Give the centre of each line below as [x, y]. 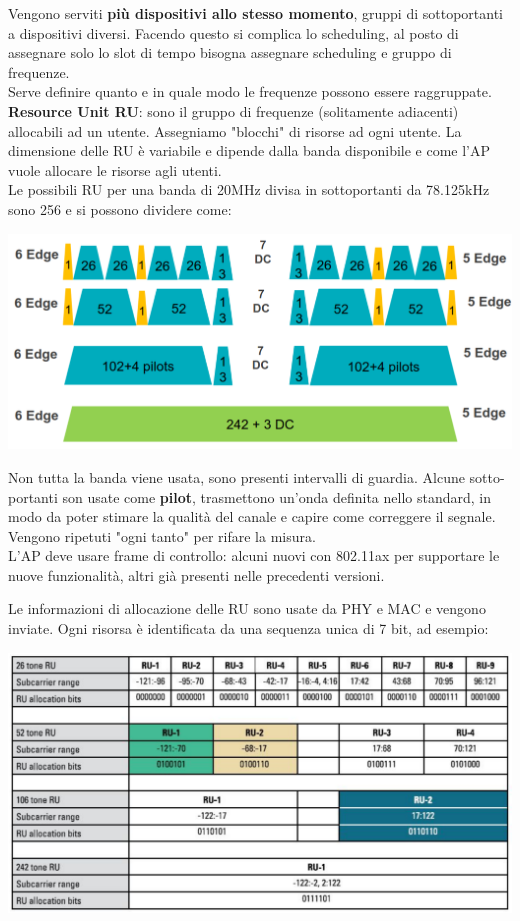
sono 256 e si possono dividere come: [120, 208]
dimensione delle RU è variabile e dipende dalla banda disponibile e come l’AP [249, 150]
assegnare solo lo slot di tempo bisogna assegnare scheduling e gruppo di [230, 52]
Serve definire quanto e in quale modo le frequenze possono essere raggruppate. [250, 91]
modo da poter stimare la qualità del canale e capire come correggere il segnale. [252, 516]
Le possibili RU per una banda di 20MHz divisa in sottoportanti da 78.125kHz [249, 189]
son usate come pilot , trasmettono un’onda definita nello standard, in [276, 496]
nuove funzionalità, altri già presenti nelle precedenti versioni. [196, 574]
